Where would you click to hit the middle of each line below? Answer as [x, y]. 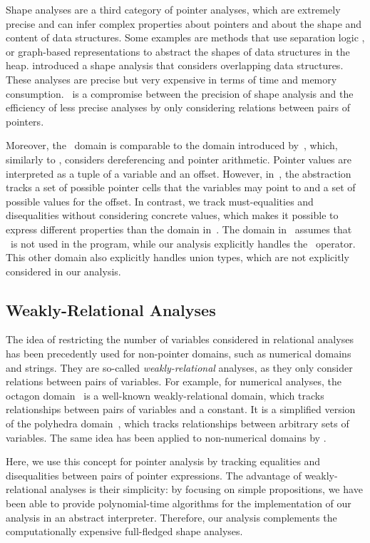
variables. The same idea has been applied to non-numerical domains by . [166, 437]
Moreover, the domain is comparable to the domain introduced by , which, [172, 145]
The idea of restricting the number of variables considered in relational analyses [180, 339]
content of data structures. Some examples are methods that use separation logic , [185, 37]
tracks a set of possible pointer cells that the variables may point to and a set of [181, 187]
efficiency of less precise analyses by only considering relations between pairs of [178, 107]
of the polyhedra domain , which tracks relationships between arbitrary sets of [178, 423]
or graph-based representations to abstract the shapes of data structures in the [178, 51]
